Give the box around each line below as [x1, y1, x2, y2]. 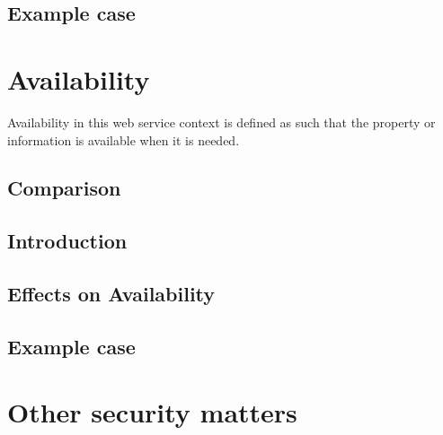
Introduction [7, 227, 128, 255]
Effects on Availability [7, 280, 216, 308]
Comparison [7, 174, 121, 202]
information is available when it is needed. [7, 130, 240, 149]
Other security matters [7, 394, 297, 431]
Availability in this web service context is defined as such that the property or [7, 112, 436, 131]
